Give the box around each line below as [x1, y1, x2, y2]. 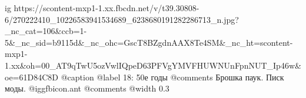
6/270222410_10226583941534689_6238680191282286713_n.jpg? [5, 13, 239, 25]
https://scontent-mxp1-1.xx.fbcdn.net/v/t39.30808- [14, 2, 199, 13]
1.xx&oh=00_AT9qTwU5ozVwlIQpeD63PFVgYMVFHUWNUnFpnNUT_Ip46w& [5, 59, 301, 71]
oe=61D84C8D [5, 70, 58, 83]
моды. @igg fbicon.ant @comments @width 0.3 [5, 82, 169, 94]
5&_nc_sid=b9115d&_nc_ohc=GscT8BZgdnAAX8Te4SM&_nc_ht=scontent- [5, 36, 293, 48]
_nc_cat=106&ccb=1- [5, 25, 87, 37]
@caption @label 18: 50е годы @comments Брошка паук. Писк [61, 70, 284, 83]
